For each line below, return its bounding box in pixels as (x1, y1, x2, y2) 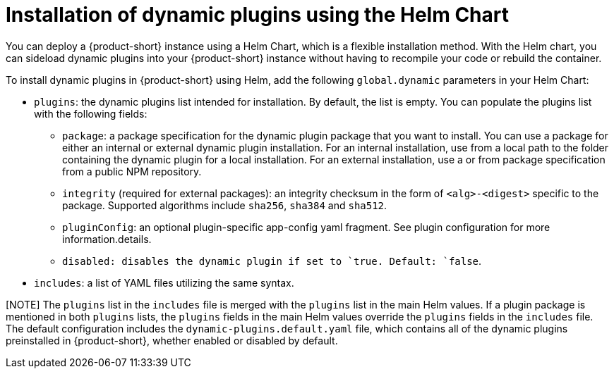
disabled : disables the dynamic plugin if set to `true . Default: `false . (62, 254, 482, 267)
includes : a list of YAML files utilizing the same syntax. (34, 276, 294, 289)
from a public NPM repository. (62, 165, 202, 177)
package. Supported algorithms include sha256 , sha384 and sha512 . (62, 199, 387, 211)
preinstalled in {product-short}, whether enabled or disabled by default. (6, 334, 338, 347)
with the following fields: (34, 107, 148, 120)
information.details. (62, 232, 152, 245)
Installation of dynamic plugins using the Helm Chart (6, 3, 509, 27)
